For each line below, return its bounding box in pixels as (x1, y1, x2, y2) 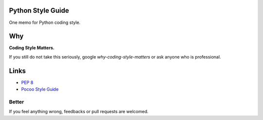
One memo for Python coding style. (9, 20, 80, 25)
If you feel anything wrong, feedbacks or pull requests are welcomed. (9, 109, 149, 115)
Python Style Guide (9, 6, 69, 15)
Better (9, 98, 24, 105)
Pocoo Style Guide (21, 86, 59, 92)
